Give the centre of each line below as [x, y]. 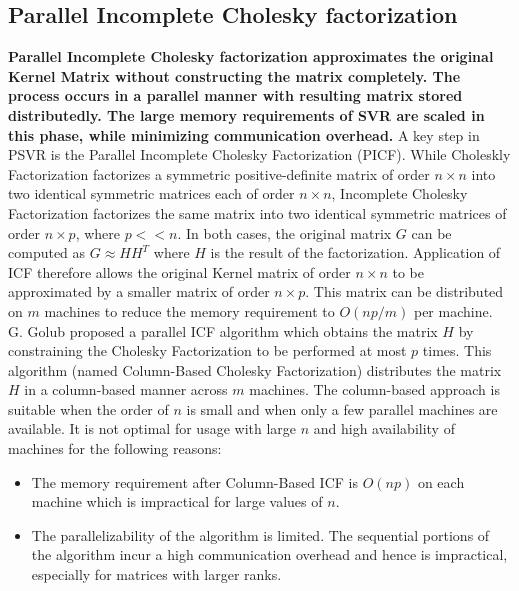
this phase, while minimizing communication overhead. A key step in [244, 134]
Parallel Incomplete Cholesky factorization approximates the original [251, 56]
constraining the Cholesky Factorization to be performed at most [207, 350]
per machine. [453, 310]
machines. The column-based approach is [374, 389]
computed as [47, 252]
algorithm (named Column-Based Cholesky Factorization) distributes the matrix [255, 369]
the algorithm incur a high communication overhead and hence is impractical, [269, 554]
